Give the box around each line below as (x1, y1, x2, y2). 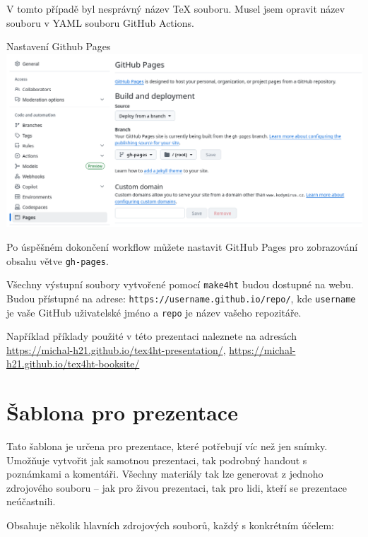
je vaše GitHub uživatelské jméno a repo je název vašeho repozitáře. (6, 305, 302, 319)
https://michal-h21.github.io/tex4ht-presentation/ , (6, 342, 226, 357)
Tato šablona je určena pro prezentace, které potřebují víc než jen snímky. (6, 439, 328, 454)
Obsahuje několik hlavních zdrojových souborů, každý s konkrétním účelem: (6, 518, 334, 533)
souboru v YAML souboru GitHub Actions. (6, 15, 194, 30)
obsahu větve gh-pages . (6, 253, 109, 268)
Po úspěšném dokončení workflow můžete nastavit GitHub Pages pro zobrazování (6, 239, 358, 254)
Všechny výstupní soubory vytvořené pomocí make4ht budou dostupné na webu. (6, 277, 354, 292)
